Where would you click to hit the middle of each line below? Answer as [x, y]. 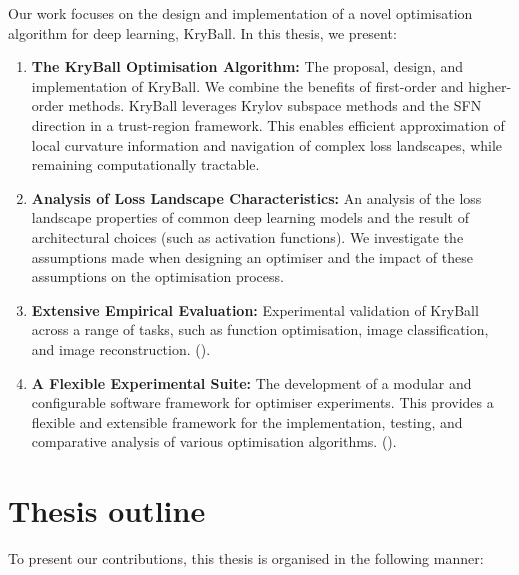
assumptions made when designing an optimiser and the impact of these [252, 256]
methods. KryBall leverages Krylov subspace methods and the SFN [275, 105]
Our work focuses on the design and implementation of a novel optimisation [240, 13]
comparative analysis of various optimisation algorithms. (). [214, 441]
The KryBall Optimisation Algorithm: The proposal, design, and [247, 66]
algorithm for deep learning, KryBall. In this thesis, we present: [202, 32]
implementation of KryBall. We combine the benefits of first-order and [247, 85]
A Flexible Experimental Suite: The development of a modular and [251, 382]
